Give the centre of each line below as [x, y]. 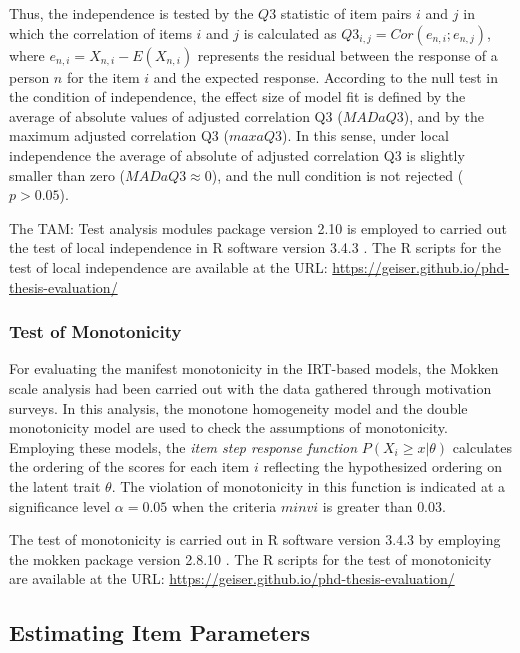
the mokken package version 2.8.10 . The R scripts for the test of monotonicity [250, 558]
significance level [60, 505]
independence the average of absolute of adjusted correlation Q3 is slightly [237, 154]
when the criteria [224, 505]
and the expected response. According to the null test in [325, 76]
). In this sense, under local [365, 135]
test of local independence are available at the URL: [168, 266]
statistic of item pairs [346, 13]
